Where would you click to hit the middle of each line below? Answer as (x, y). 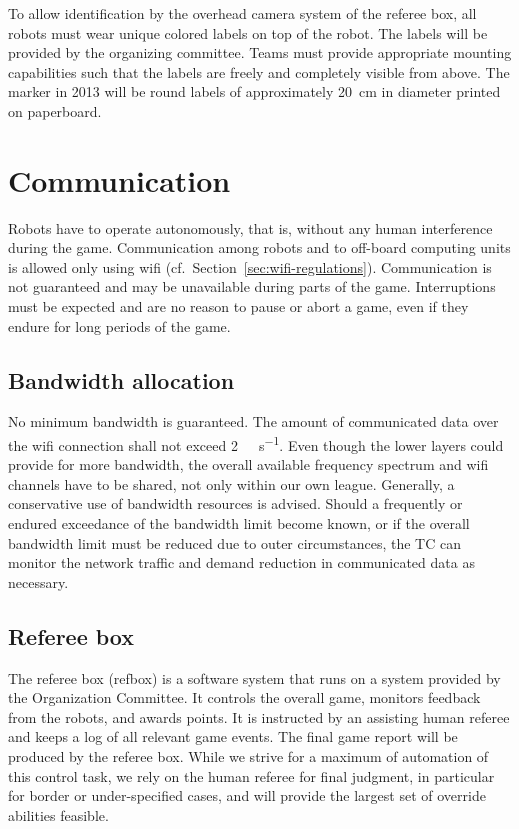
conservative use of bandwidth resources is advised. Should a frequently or (235, 503)
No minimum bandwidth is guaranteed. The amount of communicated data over (253, 421)
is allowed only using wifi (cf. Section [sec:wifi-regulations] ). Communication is (250, 266)
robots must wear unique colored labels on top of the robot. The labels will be (248, 32)
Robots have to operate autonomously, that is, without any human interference (250, 227)
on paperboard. (55, 110)
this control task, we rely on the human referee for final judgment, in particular (251, 775)
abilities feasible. (58, 814)
